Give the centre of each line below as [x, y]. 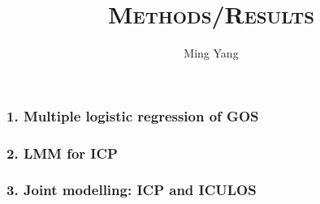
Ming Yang [211, 53]
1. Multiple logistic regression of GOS [133, 115]
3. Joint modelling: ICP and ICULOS [132, 190]
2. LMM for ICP [62, 153]
